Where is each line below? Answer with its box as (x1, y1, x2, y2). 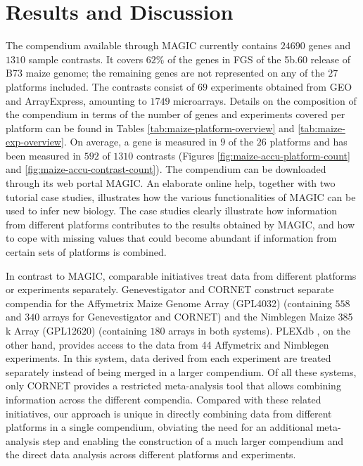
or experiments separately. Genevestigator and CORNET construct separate (6, 282, 334, 297)
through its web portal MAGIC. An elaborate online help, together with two (6, 176, 336, 190)
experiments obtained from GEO (210, 79, 352, 93)
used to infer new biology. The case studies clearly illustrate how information (6, 203, 338, 218)
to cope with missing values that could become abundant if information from (6, 231, 337, 245)
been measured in (6, 148, 82, 162)
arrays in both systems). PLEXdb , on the (168, 323, 351, 337)
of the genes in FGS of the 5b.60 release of (167, 51, 351, 66)
